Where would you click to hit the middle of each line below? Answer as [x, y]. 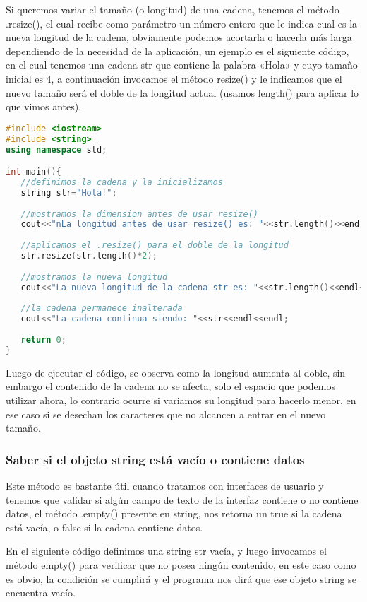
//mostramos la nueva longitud [94, 277]
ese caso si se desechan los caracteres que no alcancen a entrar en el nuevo [166, 414]
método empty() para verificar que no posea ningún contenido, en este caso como [181, 564]
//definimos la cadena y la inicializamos [122, 182]
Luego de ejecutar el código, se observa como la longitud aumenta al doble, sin [176, 372]
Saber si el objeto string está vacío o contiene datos [155, 459]
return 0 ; [43, 340]
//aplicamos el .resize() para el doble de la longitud [155, 246]
